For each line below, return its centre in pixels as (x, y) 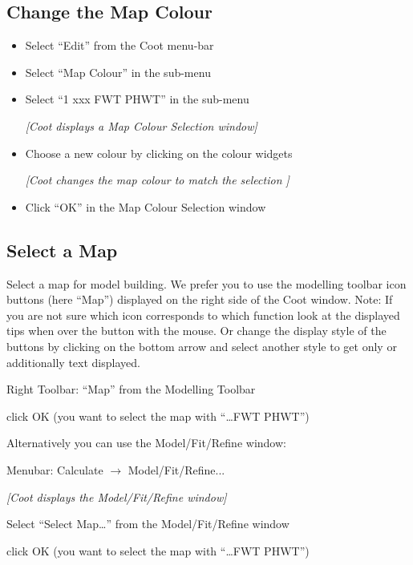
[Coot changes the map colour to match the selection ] (157, 180)
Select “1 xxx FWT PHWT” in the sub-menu (137, 99)
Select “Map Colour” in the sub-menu (118, 72)
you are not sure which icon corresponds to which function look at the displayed (203, 315)
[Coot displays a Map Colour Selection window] (141, 125)
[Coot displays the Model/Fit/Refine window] (117, 496)
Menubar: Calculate (55, 469)
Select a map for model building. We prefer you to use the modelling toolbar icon (206, 283)
